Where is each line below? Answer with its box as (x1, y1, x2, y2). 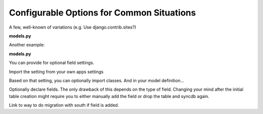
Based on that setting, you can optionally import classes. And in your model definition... (9, 78, 185, 83)
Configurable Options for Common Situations (9, 7, 196, 18)
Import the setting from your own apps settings (9, 68, 104, 75)
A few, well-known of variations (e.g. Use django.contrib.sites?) (9, 24, 136, 30)
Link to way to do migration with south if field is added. (9, 102, 119, 108)
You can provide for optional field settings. (9, 60, 94, 65)
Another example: (9, 42, 45, 48)
